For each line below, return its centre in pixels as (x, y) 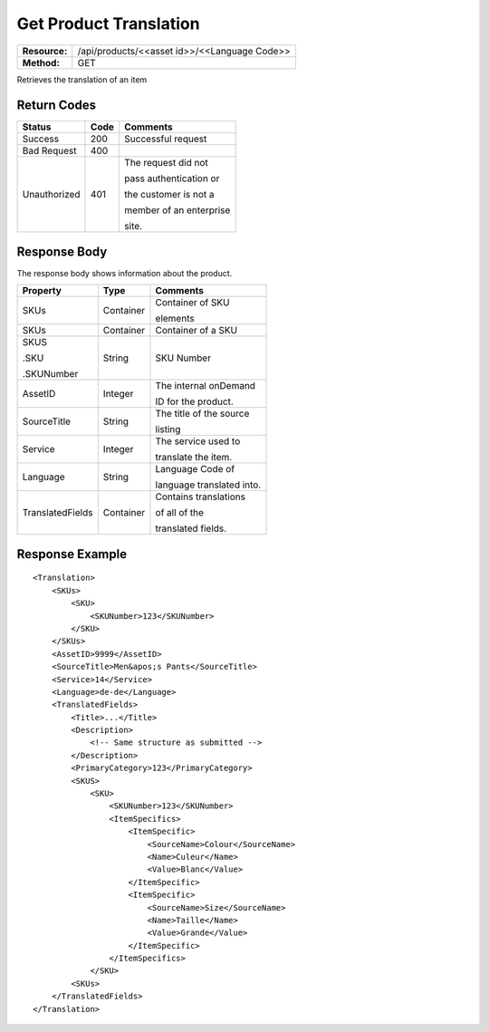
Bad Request (49, 151)
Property (42, 291)
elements (175, 319)
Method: (41, 63)
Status (37, 127)
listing (168, 429)
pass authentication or (172, 178)
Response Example (72, 554)
